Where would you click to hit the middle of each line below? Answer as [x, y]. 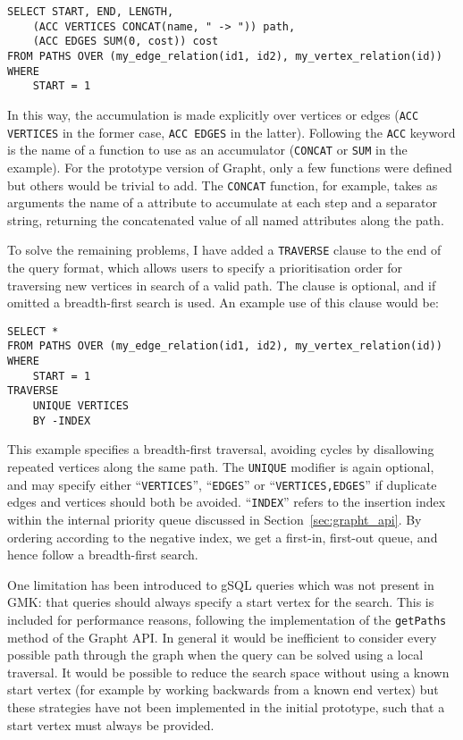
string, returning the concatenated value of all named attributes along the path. [226, 219]
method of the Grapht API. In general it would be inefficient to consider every [222, 637]
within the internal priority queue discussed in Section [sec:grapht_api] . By [215, 519]
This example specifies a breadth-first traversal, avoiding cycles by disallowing [221, 449]
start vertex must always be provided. [111, 724]
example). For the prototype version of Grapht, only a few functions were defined [230, 167]
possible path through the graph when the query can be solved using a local [215, 655]
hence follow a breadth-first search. [103, 555]
